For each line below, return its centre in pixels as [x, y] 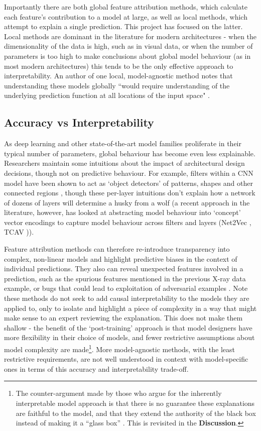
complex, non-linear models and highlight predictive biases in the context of [121, 258]
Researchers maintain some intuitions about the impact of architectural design [124, 163]
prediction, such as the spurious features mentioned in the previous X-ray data [125, 278]
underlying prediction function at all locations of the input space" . [107, 95]
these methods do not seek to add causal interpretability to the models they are [127, 298]
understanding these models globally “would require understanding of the [117, 85]
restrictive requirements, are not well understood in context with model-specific [126, 359]
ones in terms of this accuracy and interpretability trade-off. [96, 368]
